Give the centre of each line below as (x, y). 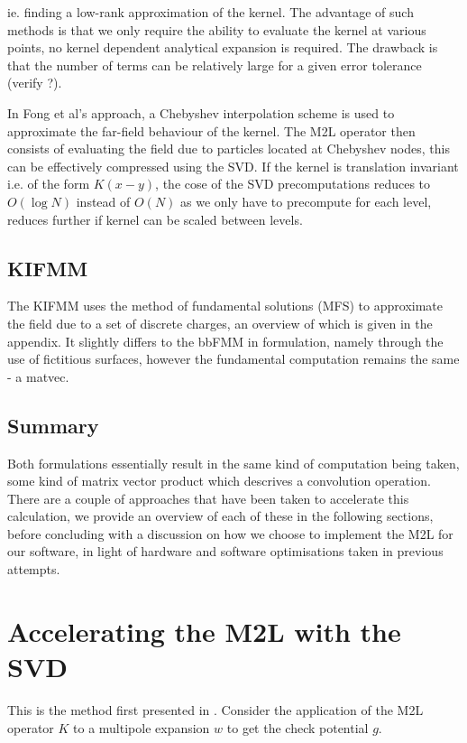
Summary (53, 425)
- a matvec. (38, 376)
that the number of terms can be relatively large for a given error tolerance (215, 65)
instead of (103, 201)
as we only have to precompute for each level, (306, 201)
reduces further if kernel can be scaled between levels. (155, 219)
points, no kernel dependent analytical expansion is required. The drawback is (223, 47)
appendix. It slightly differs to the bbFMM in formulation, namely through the (225, 341)
